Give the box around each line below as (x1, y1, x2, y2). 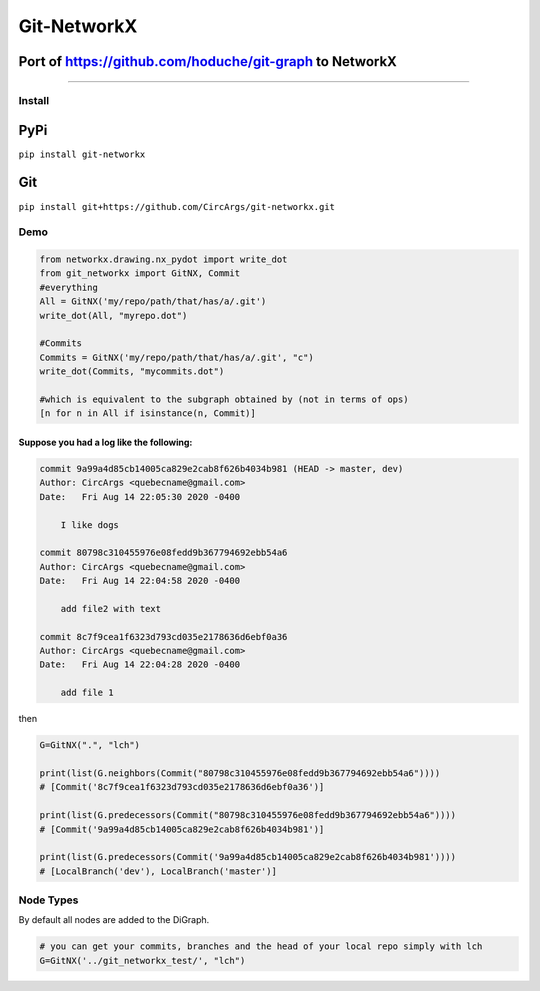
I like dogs (60, 519, 120, 530)
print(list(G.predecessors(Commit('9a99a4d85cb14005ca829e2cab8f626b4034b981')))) (39, 851, 457, 863)
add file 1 (60, 687, 114, 699)
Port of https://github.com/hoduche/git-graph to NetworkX (18, 53, 397, 70)
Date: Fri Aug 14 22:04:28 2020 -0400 (39, 659, 240, 670)
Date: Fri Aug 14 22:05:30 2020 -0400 (39, 491, 240, 502)
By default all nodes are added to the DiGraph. (18, 914, 210, 926)
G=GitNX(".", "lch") (39, 740, 140, 751)
